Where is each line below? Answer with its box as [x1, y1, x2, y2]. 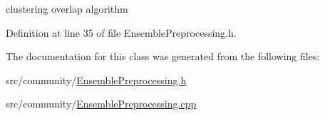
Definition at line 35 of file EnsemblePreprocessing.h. [6, 25, 237, 40]
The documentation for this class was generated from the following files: [6, 49, 320, 64]
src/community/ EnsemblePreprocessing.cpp [6, 96, 197, 111]
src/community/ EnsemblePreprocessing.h [6, 72, 187, 87]
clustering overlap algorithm [6, 1, 128, 16]
